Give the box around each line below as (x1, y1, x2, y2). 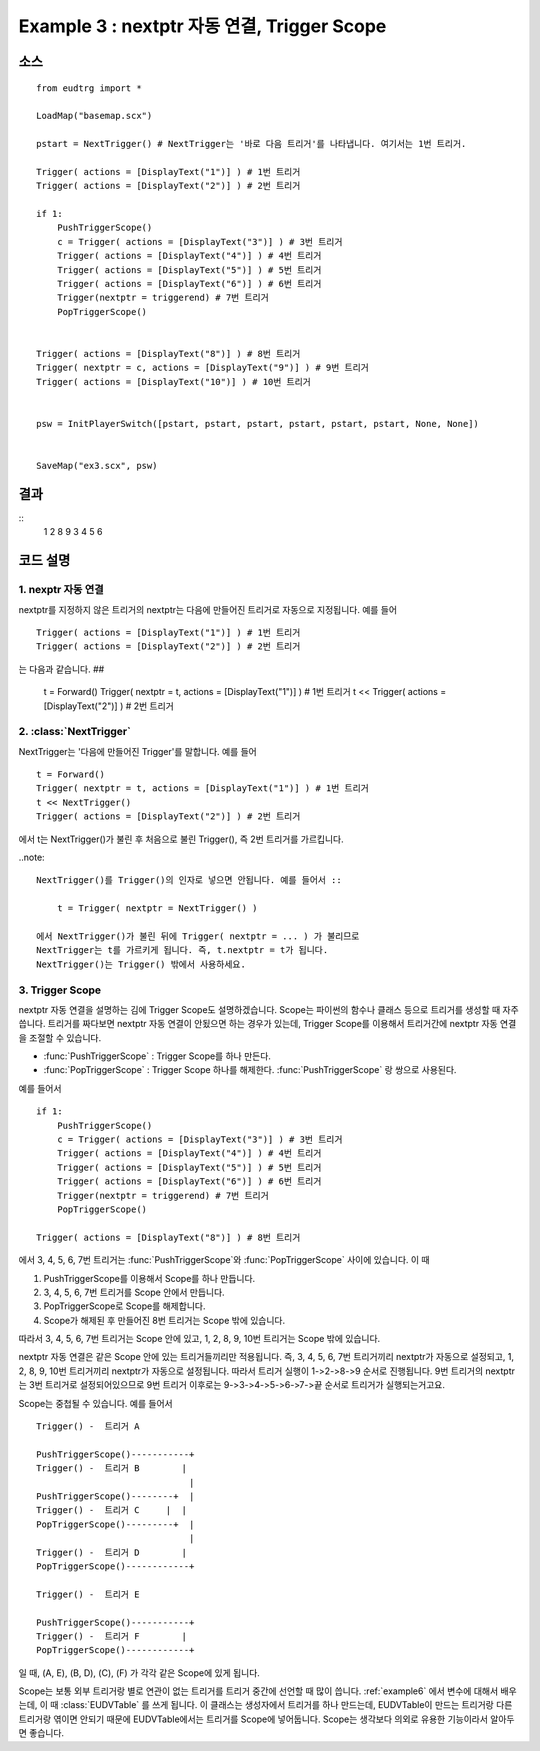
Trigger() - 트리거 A (36, 1421, 140, 1432)
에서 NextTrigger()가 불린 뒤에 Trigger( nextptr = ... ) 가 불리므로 (36, 930, 360, 942)
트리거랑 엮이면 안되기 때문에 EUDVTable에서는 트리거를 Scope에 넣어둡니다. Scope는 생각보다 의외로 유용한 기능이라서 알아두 (18, 1713, 515, 1725)
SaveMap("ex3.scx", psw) (36, 460, 158, 472)
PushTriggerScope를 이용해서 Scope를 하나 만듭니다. (43, 1272, 256, 1284)
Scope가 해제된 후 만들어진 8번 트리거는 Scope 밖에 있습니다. (43, 1314, 286, 1326)
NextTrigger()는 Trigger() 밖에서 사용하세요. (36, 958, 247, 970)
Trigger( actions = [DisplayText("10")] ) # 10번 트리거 (36, 376, 312, 387)
